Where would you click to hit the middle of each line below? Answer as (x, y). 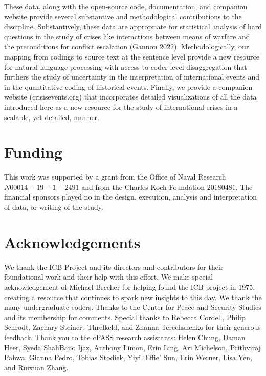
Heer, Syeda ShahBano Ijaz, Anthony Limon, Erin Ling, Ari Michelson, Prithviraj (132, 347)
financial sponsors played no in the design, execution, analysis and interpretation (131, 197)
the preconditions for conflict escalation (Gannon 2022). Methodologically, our (127, 46)
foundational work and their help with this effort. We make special (109, 277)
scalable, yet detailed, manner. (52, 117)
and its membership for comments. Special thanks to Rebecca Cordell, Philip (125, 317)
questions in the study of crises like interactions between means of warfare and (127, 36)
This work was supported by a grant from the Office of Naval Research (115, 177)
